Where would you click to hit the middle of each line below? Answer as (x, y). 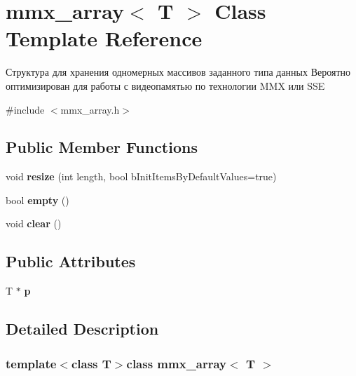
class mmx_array (177, 363)
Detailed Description (82, 329)
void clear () (34, 223)
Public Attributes (71, 261)
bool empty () (37, 200)
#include (25, 109)
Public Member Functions (102, 147)
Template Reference (104, 38)
